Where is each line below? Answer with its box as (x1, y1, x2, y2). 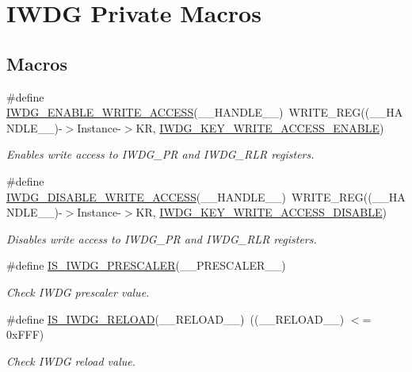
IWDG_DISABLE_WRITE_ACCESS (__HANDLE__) (6, 188, 287, 205)
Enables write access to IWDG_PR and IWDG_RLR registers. (6, 146, 315, 163)
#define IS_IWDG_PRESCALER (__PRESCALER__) (6, 257, 286, 274)
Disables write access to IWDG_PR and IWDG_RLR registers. (6, 230, 317, 247)
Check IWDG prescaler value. (6, 283, 150, 300)
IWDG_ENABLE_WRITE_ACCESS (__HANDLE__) (6, 104, 284, 121)
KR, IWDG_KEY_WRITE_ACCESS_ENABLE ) (135, 119, 384, 136)
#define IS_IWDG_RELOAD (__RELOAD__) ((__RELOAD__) (6, 310, 345, 327)
